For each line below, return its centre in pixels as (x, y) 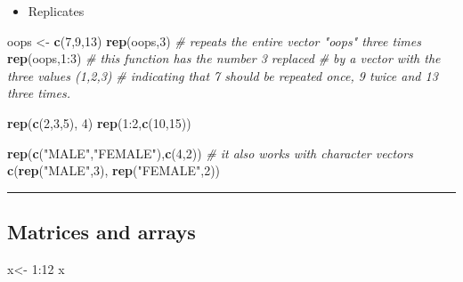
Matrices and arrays (102, 232)
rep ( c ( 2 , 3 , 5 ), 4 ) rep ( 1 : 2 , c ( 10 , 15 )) (99, 122)
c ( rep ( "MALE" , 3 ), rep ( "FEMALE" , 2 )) (114, 170)
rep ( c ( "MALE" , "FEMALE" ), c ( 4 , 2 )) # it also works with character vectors (210, 153)
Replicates (56, 11)
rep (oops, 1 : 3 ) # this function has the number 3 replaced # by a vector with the (224, 58)
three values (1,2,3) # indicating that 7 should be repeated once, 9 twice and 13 (223, 75)
